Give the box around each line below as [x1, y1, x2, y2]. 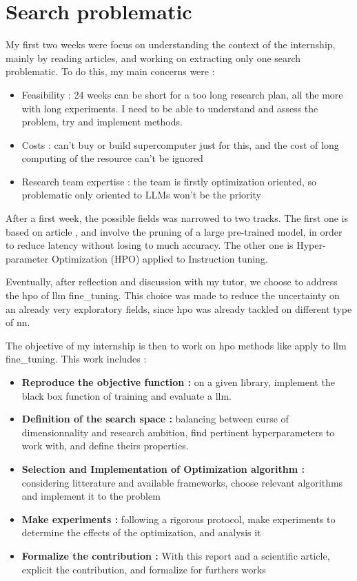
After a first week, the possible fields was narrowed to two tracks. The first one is [6, 211, 348, 225]
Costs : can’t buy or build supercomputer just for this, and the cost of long [21, 137, 339, 152]
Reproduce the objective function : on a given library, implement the [21, 375, 335, 389]
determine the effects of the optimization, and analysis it [21, 525, 261, 540]
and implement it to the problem [21, 489, 161, 503]
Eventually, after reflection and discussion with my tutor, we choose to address [6, 274, 338, 289]
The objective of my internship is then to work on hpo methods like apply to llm [6, 338, 347, 352]
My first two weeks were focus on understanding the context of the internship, [6, 37, 336, 52]
